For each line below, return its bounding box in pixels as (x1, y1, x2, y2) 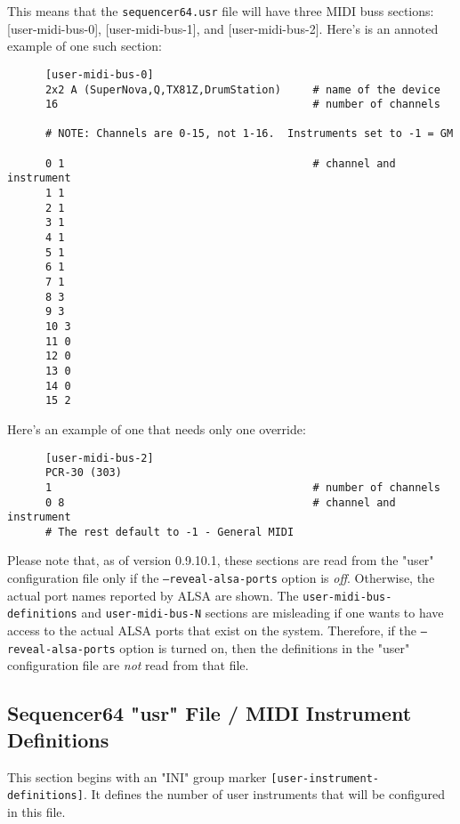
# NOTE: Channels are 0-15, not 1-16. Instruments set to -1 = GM (44, 127, 454, 141)
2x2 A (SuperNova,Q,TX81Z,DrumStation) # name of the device (44, 83, 440, 96)
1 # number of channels (44, 481, 440, 494)
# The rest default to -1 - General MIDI (44, 525, 295, 538)
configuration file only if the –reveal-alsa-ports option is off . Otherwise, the (7, 569, 435, 587)
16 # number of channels (44, 98, 440, 111)
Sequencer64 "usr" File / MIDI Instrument (7, 699, 412, 727)
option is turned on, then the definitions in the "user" (119, 638, 410, 657)
